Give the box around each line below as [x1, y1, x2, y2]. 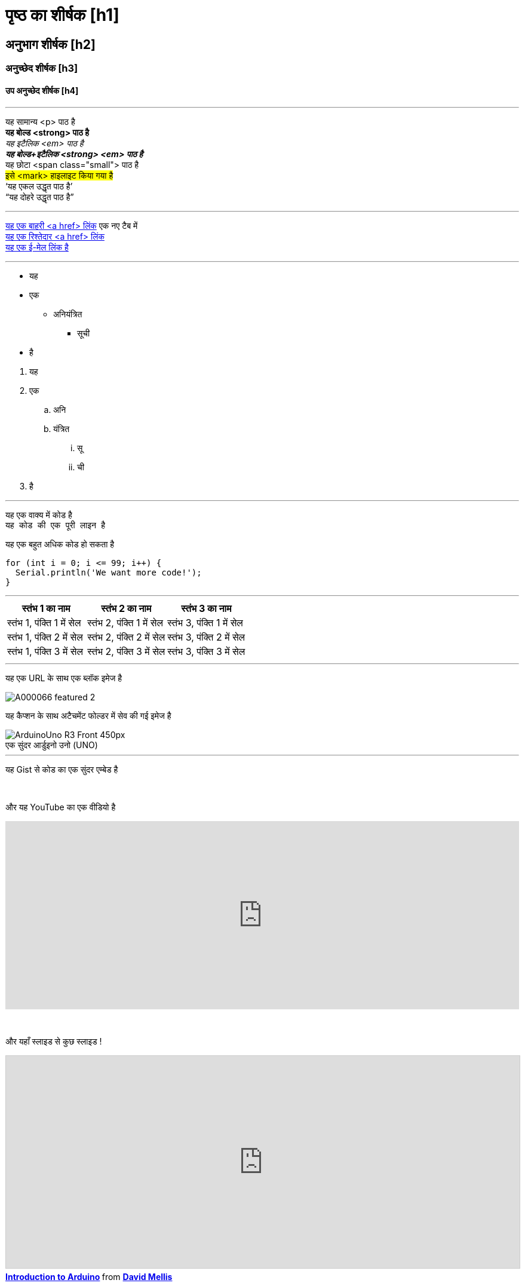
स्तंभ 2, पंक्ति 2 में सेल [87, 631, 165, 644]
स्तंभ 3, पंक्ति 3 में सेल [167, 645, 245, 658]
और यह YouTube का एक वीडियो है [5, 802, 116, 813]
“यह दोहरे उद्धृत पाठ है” [5, 192, 74, 203]
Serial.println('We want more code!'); [15, 568, 202, 578]
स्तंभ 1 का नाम [22, 602, 70, 615]
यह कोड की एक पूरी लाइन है [5, 520, 106, 531]
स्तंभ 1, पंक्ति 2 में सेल [7, 631, 83, 644]
